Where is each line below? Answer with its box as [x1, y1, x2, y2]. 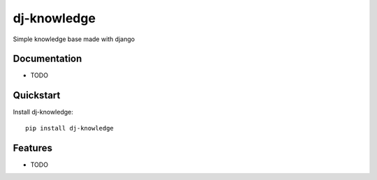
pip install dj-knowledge [25, 124, 114, 132]
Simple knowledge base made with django [13, 35, 135, 43]
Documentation [13, 53, 82, 65]
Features [13, 142, 52, 153]
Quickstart [13, 89, 61, 101]
